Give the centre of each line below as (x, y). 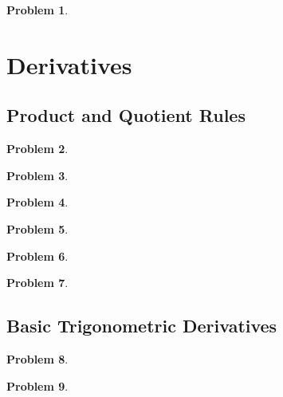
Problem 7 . (37, 283)
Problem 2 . (37, 149)
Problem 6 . (37, 255)
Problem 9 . (37, 385)
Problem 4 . (37, 202)
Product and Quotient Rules (126, 115)
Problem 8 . (37, 358)
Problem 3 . (37, 175)
